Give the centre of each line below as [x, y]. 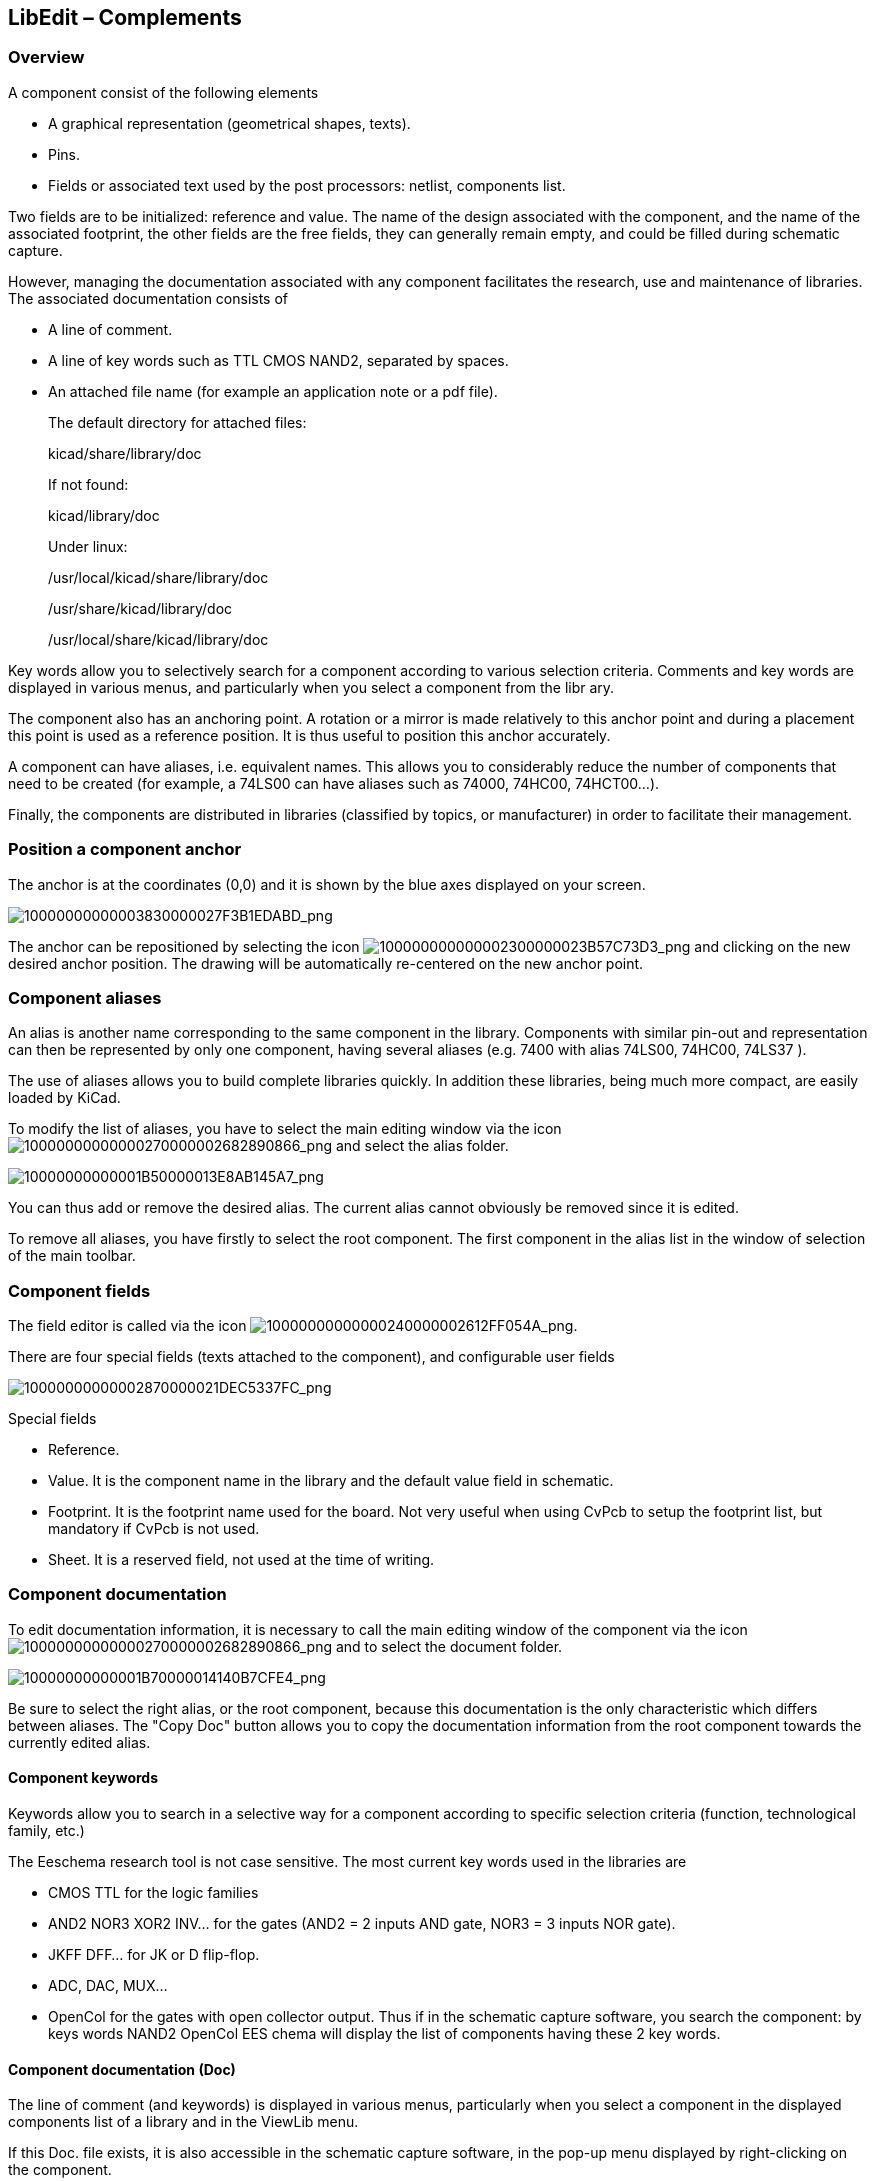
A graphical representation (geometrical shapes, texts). [229, 123]
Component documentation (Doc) [122, 2069]
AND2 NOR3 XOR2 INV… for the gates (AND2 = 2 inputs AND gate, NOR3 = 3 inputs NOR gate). [362, 1924]
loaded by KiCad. [64, 1098]
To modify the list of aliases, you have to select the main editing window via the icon [285, 1129]
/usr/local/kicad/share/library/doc [158, 577]
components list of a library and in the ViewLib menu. [183, 2122]
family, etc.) [46, 1831]
